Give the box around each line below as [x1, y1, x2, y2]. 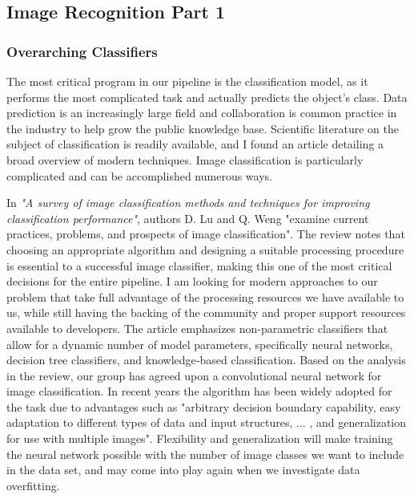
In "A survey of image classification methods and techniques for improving [6, 194, 370, 211]
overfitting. [6, 477, 60, 493]
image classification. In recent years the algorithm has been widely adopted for [6, 383, 392, 400]
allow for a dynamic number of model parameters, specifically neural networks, [6, 335, 393, 352]
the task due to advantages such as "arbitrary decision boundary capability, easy [6, 398, 401, 415]
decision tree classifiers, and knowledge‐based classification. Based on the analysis [6, 351, 406, 368]
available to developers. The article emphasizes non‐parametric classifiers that [6, 319, 388, 336]
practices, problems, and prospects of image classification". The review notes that [6, 225, 405, 242]
